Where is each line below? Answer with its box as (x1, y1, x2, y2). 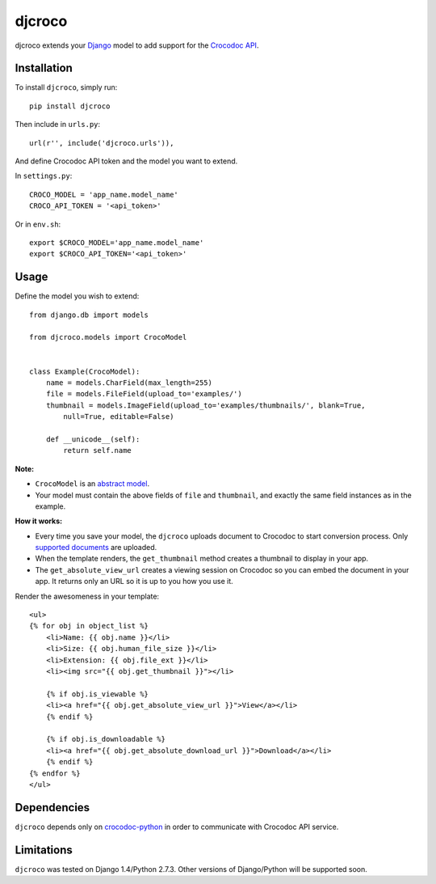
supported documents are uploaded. (35, 543, 157, 552)
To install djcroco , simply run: (15, 82, 118, 92)
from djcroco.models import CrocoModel (29, 332, 187, 342)
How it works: (15, 516, 63, 526)
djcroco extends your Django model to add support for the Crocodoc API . (15, 40, 259, 50)
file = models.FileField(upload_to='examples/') (45, 389, 242, 399)
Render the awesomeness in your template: (15, 591, 160, 601)
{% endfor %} (29, 768, 81, 778)
